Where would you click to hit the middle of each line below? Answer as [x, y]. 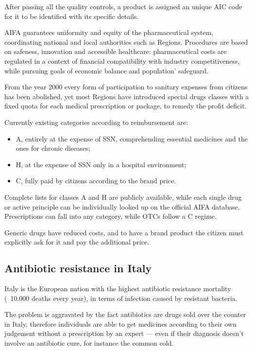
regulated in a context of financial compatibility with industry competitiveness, [122, 61]
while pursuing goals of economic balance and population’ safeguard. [106, 70]
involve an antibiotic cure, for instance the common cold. [89, 343]
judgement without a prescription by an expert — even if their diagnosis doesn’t [124, 333]
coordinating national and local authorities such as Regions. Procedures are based [126, 42]
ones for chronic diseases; [53, 148]
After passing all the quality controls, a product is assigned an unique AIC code [123, 6]
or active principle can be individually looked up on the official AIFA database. [122, 206]
